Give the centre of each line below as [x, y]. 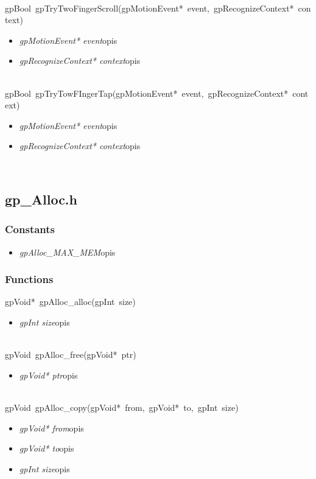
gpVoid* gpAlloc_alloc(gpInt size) [70, 302]
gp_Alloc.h [41, 199]
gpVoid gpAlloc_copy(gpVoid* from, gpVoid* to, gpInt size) [122, 407]
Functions [29, 279]
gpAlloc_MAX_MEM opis [67, 252]
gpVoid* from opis [51, 428]
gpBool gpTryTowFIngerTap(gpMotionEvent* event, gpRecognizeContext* [147, 93]
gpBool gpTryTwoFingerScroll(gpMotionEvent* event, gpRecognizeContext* [149, 8]
